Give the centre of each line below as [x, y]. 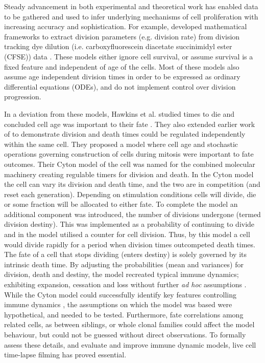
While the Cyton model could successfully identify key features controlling [121, 294]
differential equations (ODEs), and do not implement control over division [120, 86]
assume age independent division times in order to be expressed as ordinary [122, 77]
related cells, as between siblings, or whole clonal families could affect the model [129, 324]
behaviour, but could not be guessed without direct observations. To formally [125, 334]
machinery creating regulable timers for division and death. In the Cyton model [129, 174]
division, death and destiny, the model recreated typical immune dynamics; [122, 274]
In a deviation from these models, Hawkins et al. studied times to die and [119, 113]
